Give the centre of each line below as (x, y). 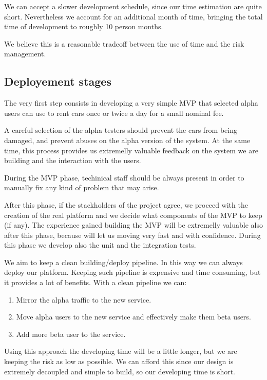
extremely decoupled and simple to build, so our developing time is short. (120, 371)
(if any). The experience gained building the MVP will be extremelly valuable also (133, 225)
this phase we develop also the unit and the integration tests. (100, 245)
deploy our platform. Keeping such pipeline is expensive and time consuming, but (132, 272)
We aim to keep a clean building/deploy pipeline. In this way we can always (123, 262)
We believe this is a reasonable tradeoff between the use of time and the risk (124, 43)
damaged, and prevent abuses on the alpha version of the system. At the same (127, 140)
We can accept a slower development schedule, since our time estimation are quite (133, 6)
